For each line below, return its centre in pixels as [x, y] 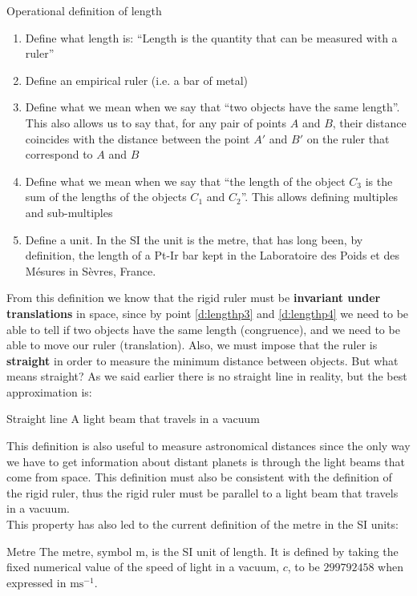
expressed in [36, 582]
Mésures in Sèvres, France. [91, 270]
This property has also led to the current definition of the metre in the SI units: [202, 524]
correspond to [59, 154]
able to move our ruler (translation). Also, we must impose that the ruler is [192, 345]
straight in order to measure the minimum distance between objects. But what [202, 360]
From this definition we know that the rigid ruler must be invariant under [194, 298]
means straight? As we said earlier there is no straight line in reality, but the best [207, 376]
